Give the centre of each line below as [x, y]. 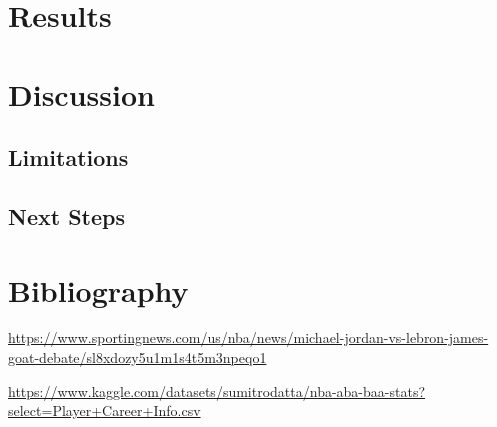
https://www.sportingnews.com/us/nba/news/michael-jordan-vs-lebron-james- [248, 337]
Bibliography [98, 289]
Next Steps [66, 215]
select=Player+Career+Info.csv [104, 410]
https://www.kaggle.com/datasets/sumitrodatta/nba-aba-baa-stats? [217, 390]
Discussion [81, 93]
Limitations [68, 157]
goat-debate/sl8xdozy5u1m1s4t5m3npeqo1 [137, 357]
